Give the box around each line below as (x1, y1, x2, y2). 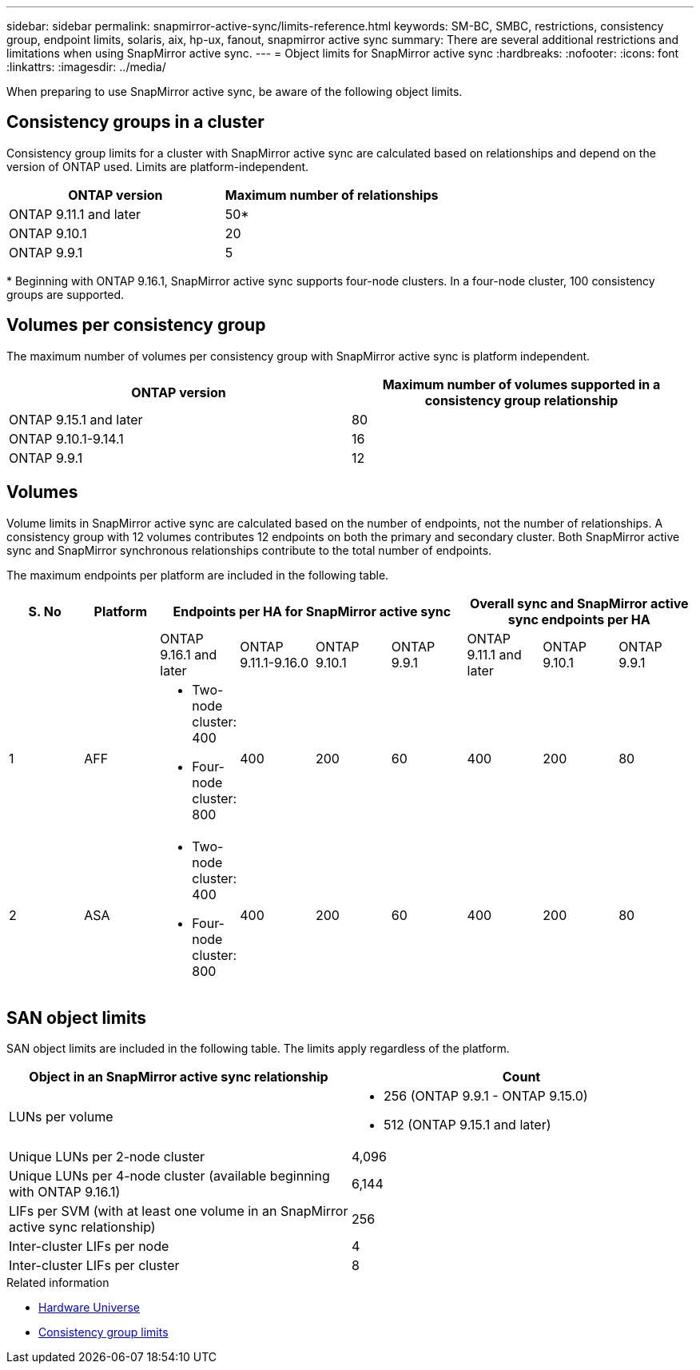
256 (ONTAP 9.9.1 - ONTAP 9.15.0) (384, 1088, 588, 1105)
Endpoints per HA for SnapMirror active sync (173, 603, 451, 619)
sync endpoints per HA (507, 611, 650, 627)
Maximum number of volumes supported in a (382, 376, 661, 392)
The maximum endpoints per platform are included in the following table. (6, 568, 389, 582)
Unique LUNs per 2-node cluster (9, 1149, 205, 1165)
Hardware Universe (38, 1300, 140, 1315)
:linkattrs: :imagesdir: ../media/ (6, 60, 166, 74)
